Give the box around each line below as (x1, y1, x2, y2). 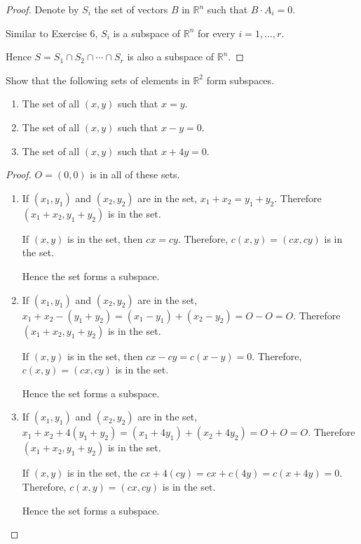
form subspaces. (206, 72, 274, 87)
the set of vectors (94, 2, 168, 16)
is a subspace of (113, 25, 180, 40)
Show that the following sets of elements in (6, 72, 190, 87)
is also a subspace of (127, 49, 214, 64)
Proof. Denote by (6, 2, 79, 16)
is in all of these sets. (90, 167, 180, 182)
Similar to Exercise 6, (6, 25, 98, 40)
